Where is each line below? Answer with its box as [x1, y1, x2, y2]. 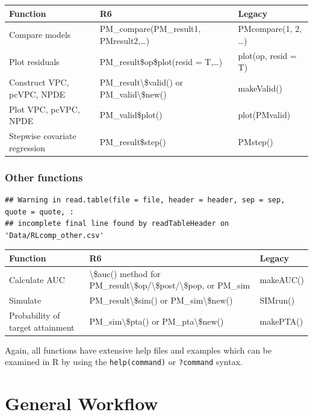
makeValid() [238, 82, 283, 95]
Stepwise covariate [9, 129, 76, 142]
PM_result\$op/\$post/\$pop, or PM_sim [89, 279, 250, 292]
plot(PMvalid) [238, 108, 291, 121]
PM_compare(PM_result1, [99, 22, 201, 35]
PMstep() [238, 135, 273, 148]
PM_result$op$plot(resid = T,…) [99, 55, 223, 67]
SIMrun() [259, 294, 295, 307]
